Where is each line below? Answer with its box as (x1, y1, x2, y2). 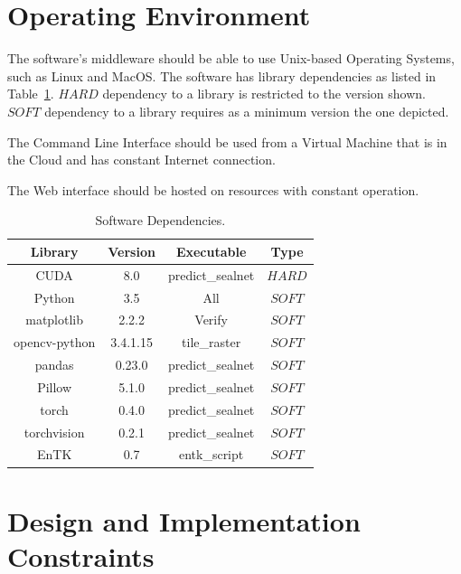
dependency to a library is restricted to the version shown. (102, 84, 426, 103)
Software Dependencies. (95, 211, 226, 230)
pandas (34, 355, 74, 374)
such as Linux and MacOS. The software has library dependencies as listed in (7, 66, 437, 85)
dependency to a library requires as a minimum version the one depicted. (44, 101, 449, 120)
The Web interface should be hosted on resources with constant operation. (7, 180, 419, 199)
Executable (175, 241, 247, 260)
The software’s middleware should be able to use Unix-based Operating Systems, (7, 49, 455, 68)
